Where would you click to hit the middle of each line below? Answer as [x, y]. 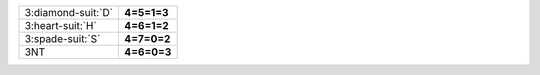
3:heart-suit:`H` [60, 25]
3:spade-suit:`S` [62, 38]
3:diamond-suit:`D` [69, 12]
